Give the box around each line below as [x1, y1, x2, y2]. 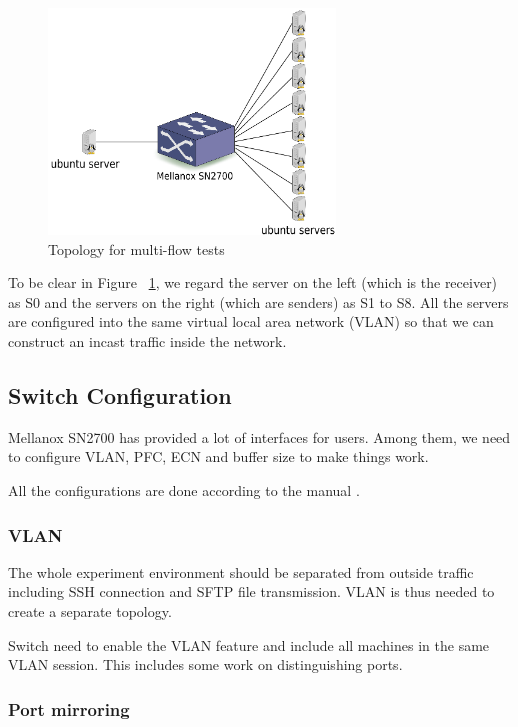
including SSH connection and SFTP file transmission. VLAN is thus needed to [8, 581, 495, 602]
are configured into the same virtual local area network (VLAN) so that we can [8, 311, 494, 332]
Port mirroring [8, 696, 130, 721]
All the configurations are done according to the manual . [8, 480, 360, 501]
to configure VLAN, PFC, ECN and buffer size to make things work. [8, 446, 429, 467]
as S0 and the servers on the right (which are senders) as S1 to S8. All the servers [8, 291, 509, 312]
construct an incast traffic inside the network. [8, 331, 287, 352]
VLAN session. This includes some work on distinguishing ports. [8, 654, 403, 675]
